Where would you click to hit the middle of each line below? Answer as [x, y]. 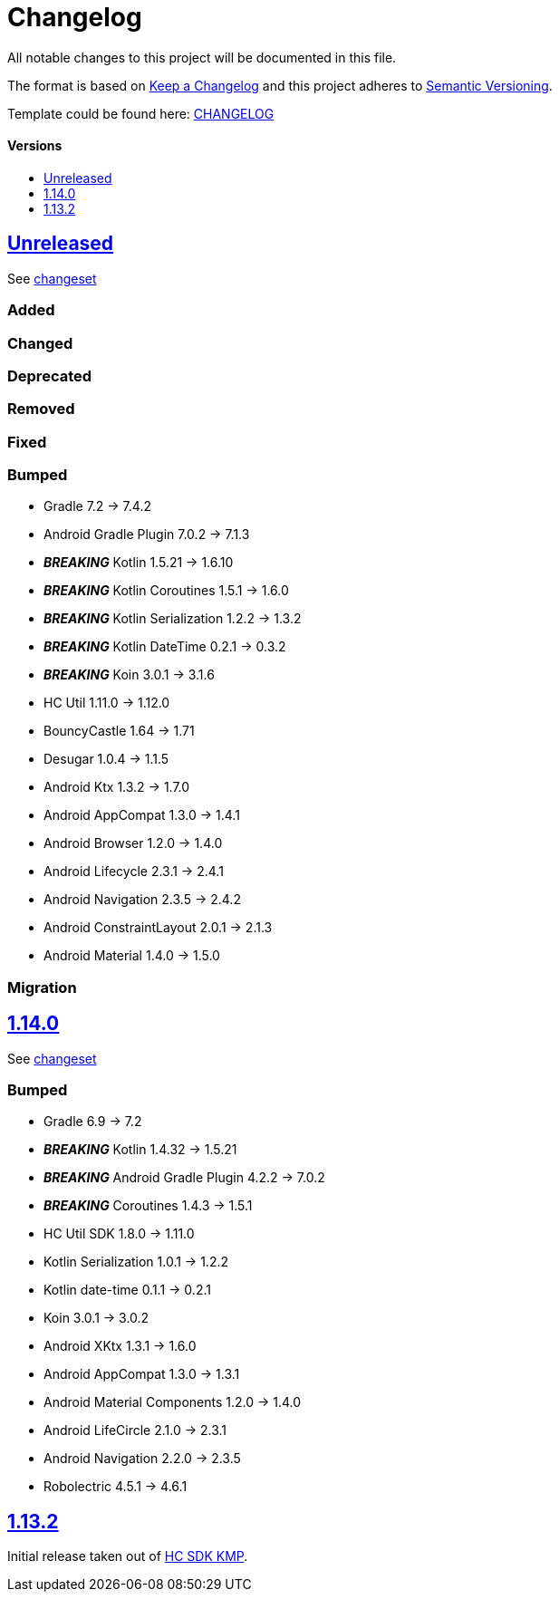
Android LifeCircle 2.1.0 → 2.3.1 [135, 1430]
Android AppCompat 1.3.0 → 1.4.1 [142, 815]
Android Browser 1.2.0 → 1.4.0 [133, 843]
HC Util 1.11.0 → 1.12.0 [107, 703]
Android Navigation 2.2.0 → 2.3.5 [142, 1459]
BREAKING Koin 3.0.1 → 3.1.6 [129, 675]
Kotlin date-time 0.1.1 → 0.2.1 [127, 1290]
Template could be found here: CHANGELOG [141, 113]
